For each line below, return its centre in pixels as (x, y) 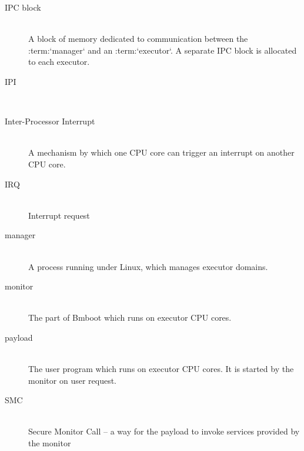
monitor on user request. (72, 380)
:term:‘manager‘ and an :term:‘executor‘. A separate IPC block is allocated (163, 50)
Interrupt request (59, 215)
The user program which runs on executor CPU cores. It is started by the (161, 369)
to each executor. (59, 62)
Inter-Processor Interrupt (50, 121)
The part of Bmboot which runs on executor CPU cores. (130, 317)
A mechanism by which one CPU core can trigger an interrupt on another (161, 152)
